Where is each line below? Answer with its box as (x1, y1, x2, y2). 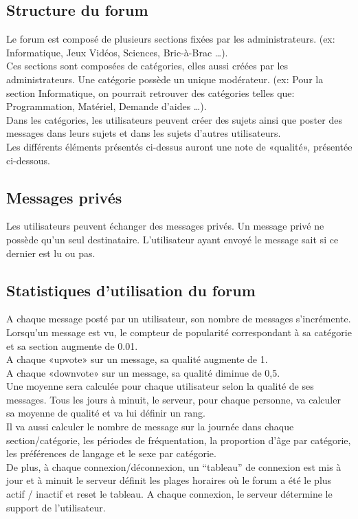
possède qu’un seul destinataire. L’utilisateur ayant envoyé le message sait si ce (6, 232, 339, 246)
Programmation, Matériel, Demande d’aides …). (6, 99, 207, 113)
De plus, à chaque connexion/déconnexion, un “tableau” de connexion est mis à (6, 459, 342, 474)
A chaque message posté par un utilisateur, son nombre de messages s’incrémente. (6, 311, 351, 326)
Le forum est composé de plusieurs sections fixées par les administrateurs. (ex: (6, 32, 335, 46)
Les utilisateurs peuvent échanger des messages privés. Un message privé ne (6, 219, 324, 233)
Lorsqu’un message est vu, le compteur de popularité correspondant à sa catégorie (6, 324, 352, 339)
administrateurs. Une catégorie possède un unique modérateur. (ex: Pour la (6, 71, 324, 86)
